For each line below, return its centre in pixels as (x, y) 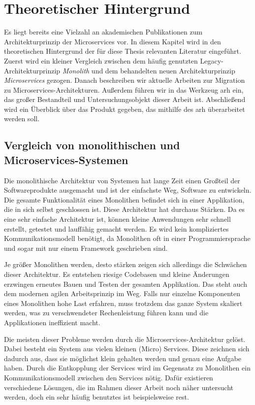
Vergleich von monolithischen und (92, 145)
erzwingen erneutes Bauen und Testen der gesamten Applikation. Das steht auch (126, 284)
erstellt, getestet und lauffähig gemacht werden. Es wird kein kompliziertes (116, 228)
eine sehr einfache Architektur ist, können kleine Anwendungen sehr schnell (117, 219)
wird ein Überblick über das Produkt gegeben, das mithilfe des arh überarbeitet (125, 109)
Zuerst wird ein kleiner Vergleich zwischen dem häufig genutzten (101, 60)
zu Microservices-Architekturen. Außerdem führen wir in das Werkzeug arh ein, (124, 89)
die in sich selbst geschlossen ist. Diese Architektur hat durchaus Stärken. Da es (124, 209)
